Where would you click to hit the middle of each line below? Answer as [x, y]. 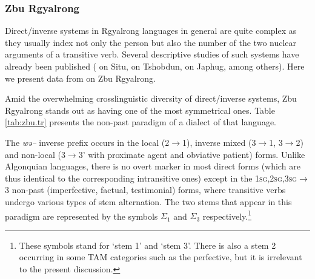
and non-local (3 [35, 154]
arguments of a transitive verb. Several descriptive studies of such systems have [152, 54]
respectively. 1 [227, 215]
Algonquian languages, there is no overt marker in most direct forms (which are [153, 166]
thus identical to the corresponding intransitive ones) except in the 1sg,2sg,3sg [151, 178]
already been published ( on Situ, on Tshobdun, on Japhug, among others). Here [155, 66]
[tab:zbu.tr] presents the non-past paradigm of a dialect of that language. [141, 122]
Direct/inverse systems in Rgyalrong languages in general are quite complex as [151, 31]
